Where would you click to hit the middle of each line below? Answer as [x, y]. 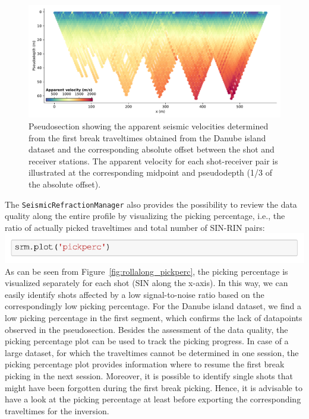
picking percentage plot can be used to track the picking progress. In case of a [147, 341]
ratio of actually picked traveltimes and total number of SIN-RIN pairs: [135, 227]
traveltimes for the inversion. [57, 410]
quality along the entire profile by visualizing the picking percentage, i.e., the [145, 216]
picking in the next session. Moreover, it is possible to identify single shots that [149, 375]
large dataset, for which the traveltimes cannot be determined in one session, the [152, 352]
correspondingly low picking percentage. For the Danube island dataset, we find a [153, 306]
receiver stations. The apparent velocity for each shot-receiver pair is [153, 161]
